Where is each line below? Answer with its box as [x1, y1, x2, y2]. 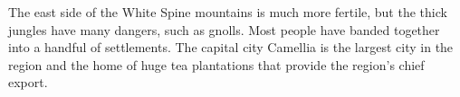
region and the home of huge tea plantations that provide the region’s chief [8, 55, 425, 74]
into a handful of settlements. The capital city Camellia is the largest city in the [8, 38, 454, 57]
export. [8, 73, 48, 92]
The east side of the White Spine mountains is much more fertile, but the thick [8, 3, 447, 21]
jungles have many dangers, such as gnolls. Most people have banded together [8, 20, 440, 39]
